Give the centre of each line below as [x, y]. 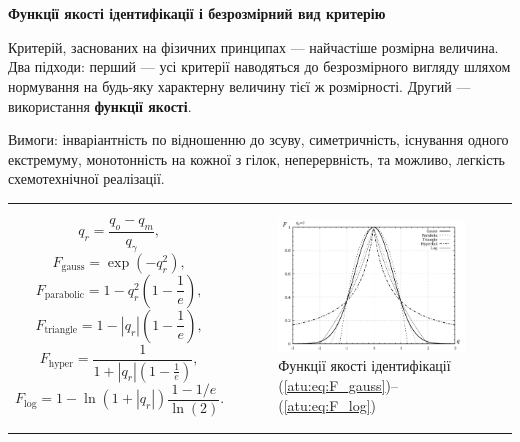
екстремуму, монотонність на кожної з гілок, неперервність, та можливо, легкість [256, 158]
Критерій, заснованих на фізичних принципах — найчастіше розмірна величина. [253, 46]
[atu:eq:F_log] [327, 404]
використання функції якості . [100, 105]
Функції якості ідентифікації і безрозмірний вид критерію [197, 13]
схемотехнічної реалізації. [86, 178]
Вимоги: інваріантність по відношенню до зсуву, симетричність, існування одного [258, 139]
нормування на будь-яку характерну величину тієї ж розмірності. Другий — [239, 86]
